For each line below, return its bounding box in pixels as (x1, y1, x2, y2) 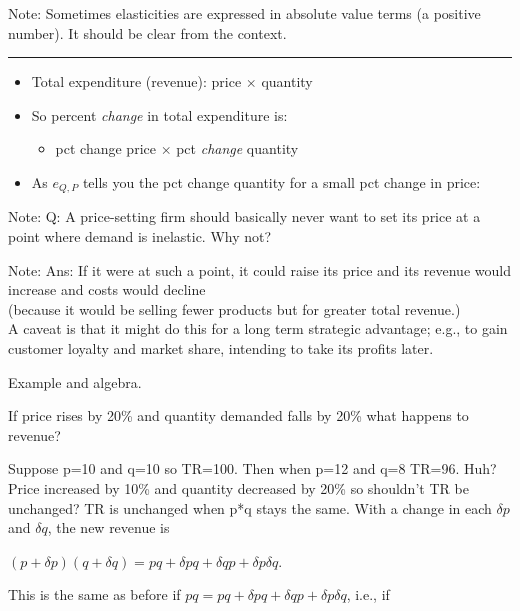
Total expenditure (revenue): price (31, 71, 242, 92)
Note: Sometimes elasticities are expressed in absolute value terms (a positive (8, 3, 481, 23)
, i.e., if (346, 584, 390, 605)
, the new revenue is (47, 517, 170, 538)
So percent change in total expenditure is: (31, 104, 288, 125)
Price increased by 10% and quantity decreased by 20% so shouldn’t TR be (8, 477, 469, 498)
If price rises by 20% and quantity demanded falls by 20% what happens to (8, 405, 469, 426)
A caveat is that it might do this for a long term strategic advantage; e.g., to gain (8, 318, 508, 339)
